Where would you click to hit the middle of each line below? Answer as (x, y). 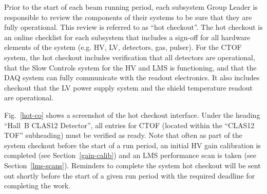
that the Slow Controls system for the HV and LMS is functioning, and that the (130, 67)
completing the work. (37, 186)
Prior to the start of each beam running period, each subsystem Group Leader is (131, 7)
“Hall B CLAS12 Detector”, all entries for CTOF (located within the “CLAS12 (129, 125)
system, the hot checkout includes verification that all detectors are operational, (130, 57)
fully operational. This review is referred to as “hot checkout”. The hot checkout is (133, 27)
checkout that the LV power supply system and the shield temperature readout (129, 87)
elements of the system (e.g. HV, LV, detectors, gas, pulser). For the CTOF (123, 47)
